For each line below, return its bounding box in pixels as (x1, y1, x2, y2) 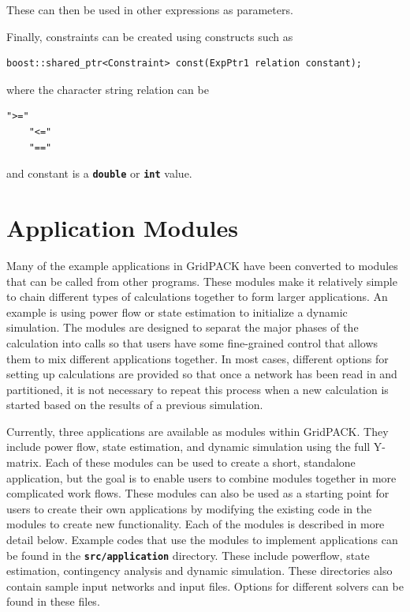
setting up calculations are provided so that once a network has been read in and (6, 366, 397, 382)
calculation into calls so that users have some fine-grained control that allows (6, 334, 378, 351)
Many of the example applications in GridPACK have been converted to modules (6, 257, 398, 273)
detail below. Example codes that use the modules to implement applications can (6, 531, 398, 548)
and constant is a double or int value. (6, 165, 192, 182)
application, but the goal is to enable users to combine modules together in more (6, 469, 397, 486)
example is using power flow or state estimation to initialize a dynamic (6, 303, 348, 320)
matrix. (6, 454, 42, 471)
